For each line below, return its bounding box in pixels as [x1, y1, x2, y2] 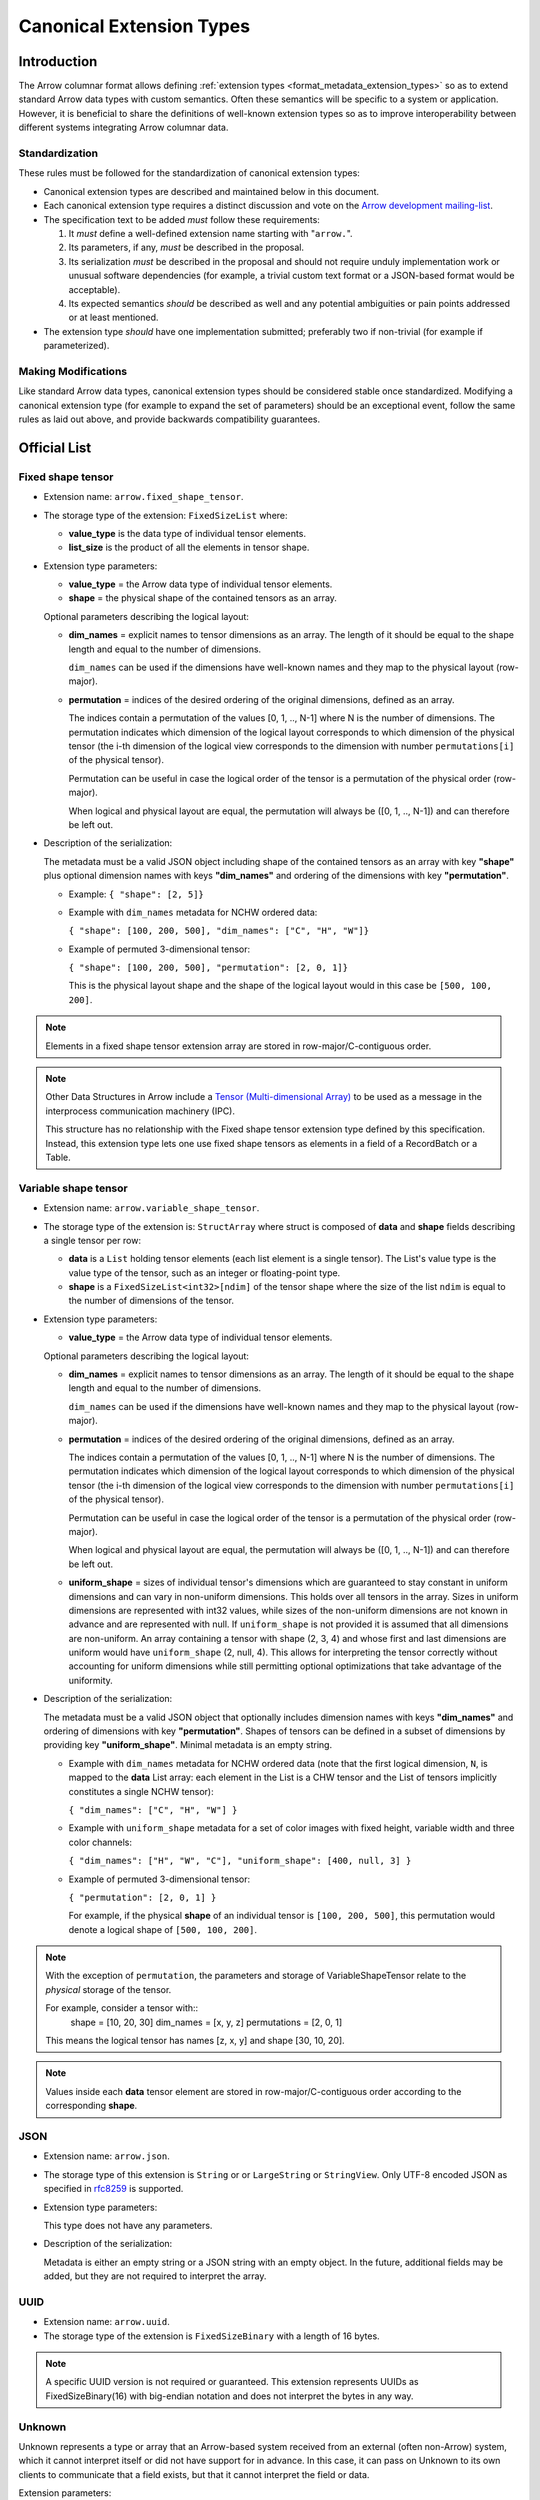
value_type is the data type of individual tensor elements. [68, 527, 307, 539]
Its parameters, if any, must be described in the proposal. [68, 241, 305, 254]
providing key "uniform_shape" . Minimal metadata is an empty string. [43, 1739, 333, 1751]
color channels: [68, 1836, 133, 1848]
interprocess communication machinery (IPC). [45, 1105, 235, 1117]
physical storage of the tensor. [45, 1983, 172, 1995]
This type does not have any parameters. [43, 2219, 213, 2231]
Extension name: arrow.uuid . [43, 2316, 170, 2328]
